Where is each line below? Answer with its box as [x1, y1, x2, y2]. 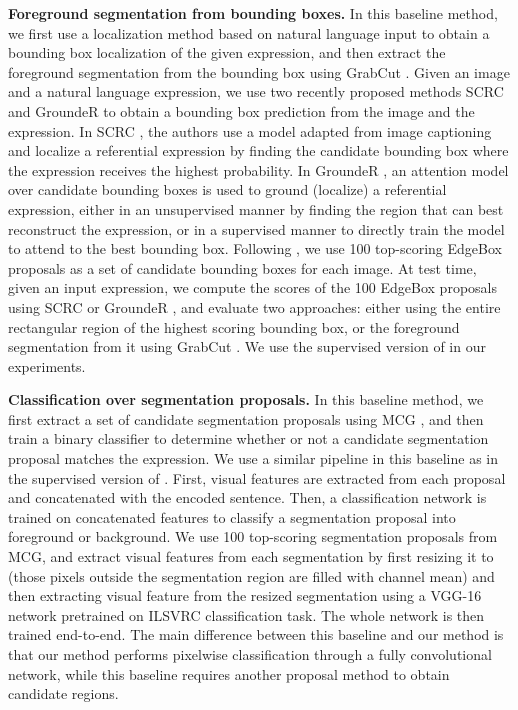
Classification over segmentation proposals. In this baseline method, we [8, 389, 484, 410]
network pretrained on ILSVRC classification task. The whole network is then [8, 604, 485, 625]
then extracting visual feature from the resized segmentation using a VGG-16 [8, 585, 482, 606]
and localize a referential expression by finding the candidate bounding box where [8, 140, 509, 161]
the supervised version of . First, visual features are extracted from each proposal [8, 467, 506, 488]
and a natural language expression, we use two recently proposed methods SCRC [8, 81, 504, 102]
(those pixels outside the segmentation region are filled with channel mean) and [8, 565, 495, 586]
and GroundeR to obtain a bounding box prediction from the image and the [8, 100, 475, 121]
